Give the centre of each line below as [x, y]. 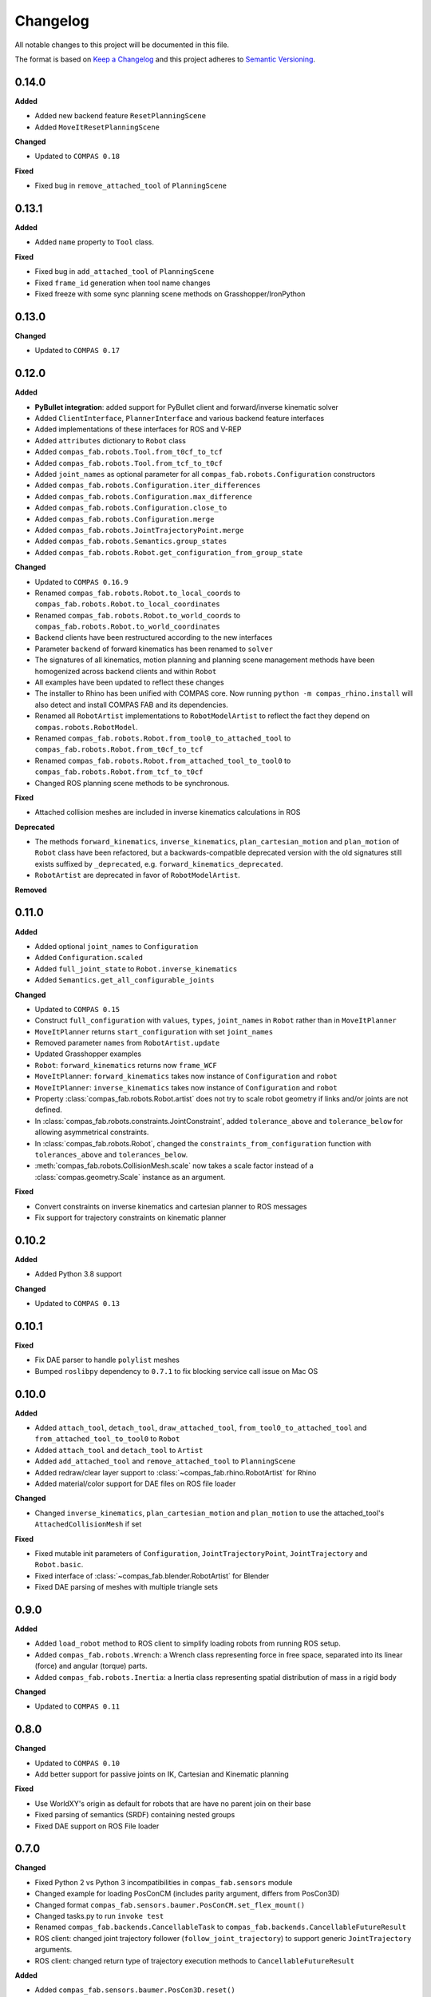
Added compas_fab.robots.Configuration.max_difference [144, 496]
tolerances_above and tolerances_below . [111, 1154]
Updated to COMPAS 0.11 [77, 1706]
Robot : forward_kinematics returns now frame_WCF [126, 1065]
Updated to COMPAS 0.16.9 [81, 582]
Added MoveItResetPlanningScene [97, 127]
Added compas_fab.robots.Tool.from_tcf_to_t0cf [129, 463]
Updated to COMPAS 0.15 [77, 1009]
